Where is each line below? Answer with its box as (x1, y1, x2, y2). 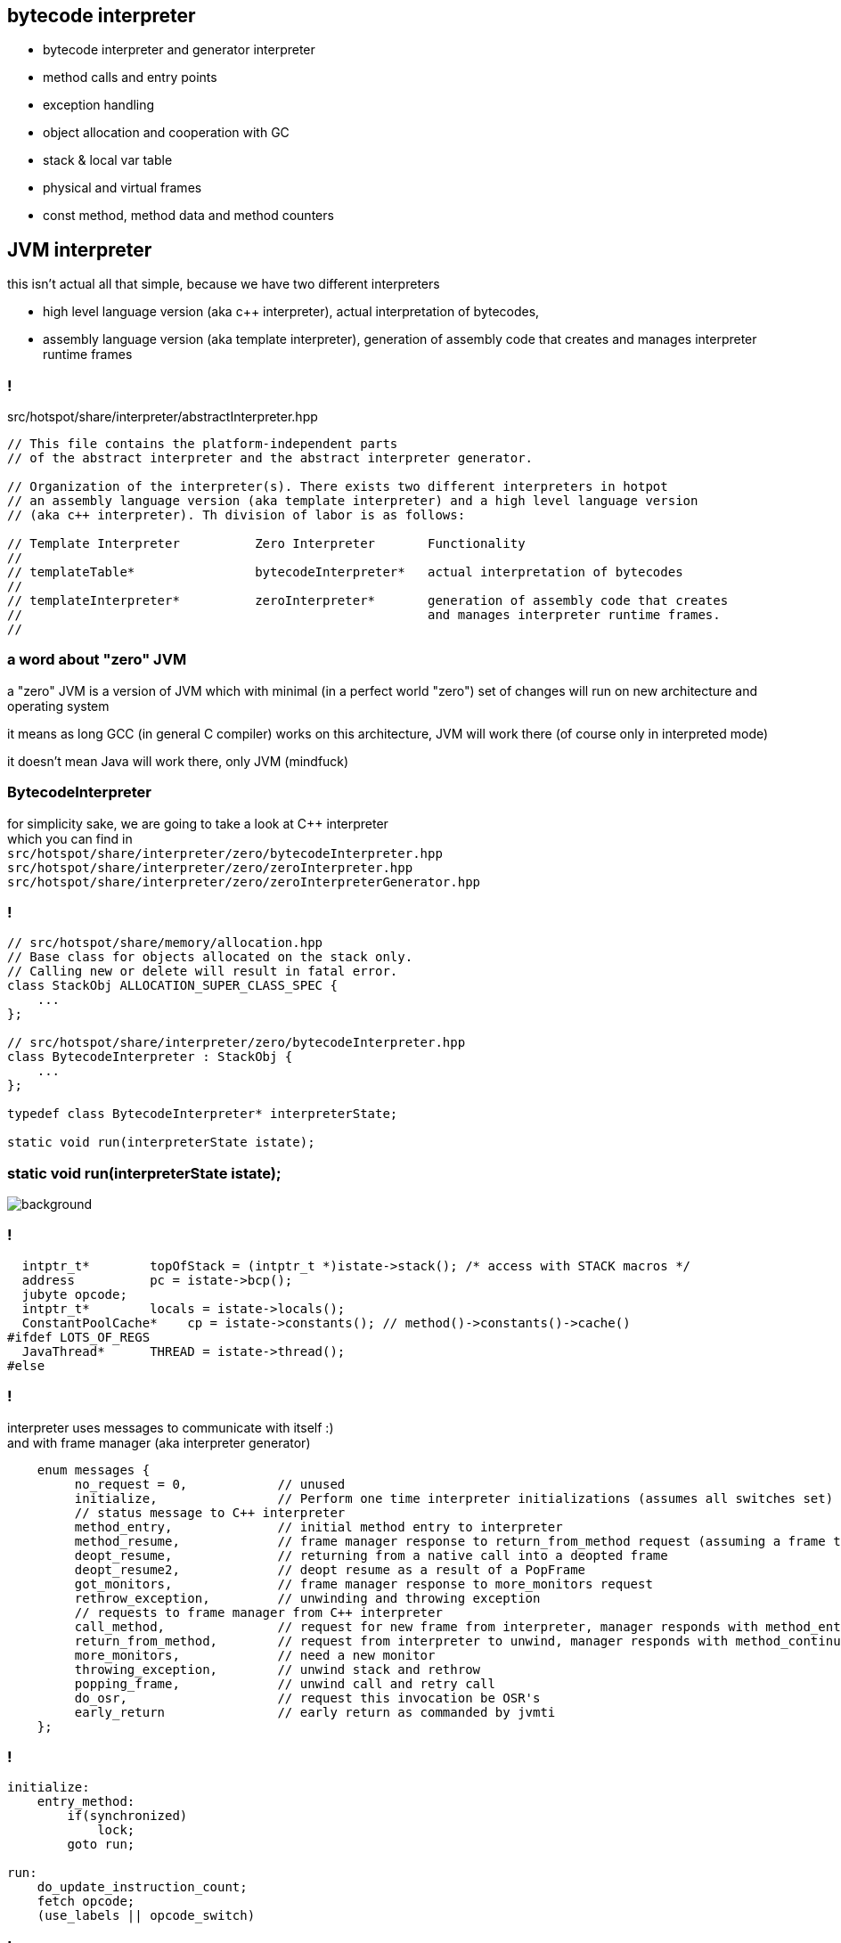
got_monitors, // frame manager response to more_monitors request (74, 1576, 653, 1591)
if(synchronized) (67, 1808, 188, 1824)
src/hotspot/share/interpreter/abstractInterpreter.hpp (7, 409, 318, 425)
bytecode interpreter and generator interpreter (43, 42, 315, 58)
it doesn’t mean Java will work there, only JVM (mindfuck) (7, 753, 349, 769)
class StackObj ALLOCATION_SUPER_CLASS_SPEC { (7, 978, 338, 993)
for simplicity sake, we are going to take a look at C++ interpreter (7, 815, 388, 831)
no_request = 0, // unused (74, 1476, 346, 1491)
